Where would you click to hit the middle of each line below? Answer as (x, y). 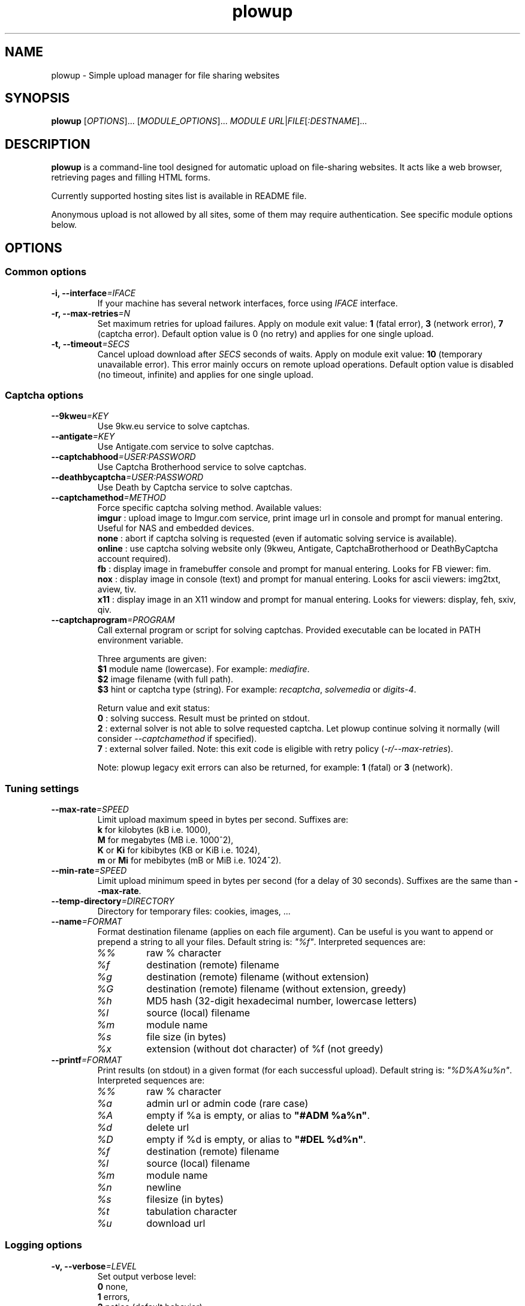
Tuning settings (42, 788)
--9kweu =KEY (80, 416)
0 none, (113, 1286)
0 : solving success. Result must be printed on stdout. (203, 718)
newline (164, 1187)
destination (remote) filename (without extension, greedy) (276, 989)
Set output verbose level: (147, 1276)
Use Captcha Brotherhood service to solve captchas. (202, 467)
